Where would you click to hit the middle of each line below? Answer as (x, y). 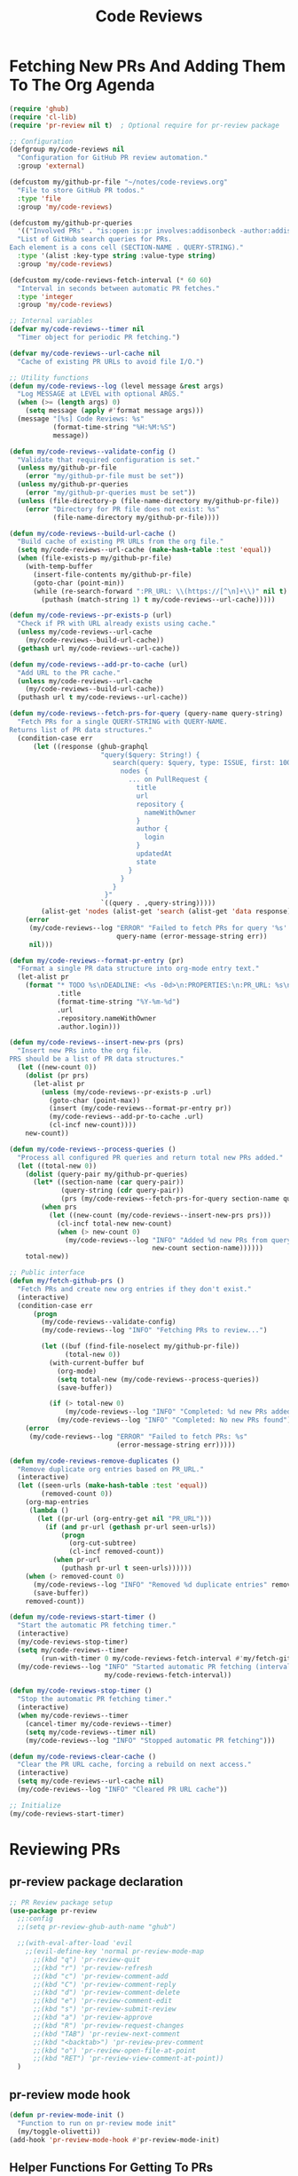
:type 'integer (45, 296)
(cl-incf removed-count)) (117, 1552)
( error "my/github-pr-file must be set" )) (105, 477)
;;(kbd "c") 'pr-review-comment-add (100, 1976)
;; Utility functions (49, 378)
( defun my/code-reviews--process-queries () (93, 1149)
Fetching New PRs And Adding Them (148, 66)
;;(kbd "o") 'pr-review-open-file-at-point (114, 2050)
